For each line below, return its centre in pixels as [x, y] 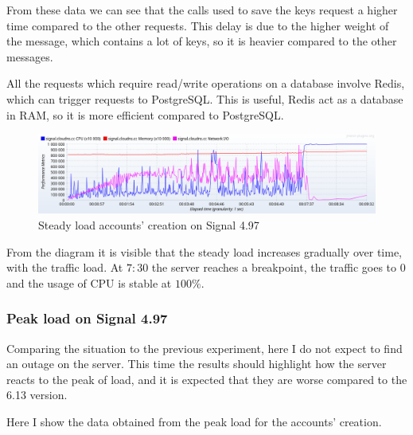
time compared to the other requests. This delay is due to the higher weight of [198, 25]
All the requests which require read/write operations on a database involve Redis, [206, 83]
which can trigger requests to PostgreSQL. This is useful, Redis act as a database [205, 98]
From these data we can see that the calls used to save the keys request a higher [202, 10]
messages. [30, 56]
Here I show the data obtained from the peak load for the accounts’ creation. [194, 421]
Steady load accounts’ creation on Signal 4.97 [149, 224]
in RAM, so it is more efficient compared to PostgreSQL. [145, 114]
